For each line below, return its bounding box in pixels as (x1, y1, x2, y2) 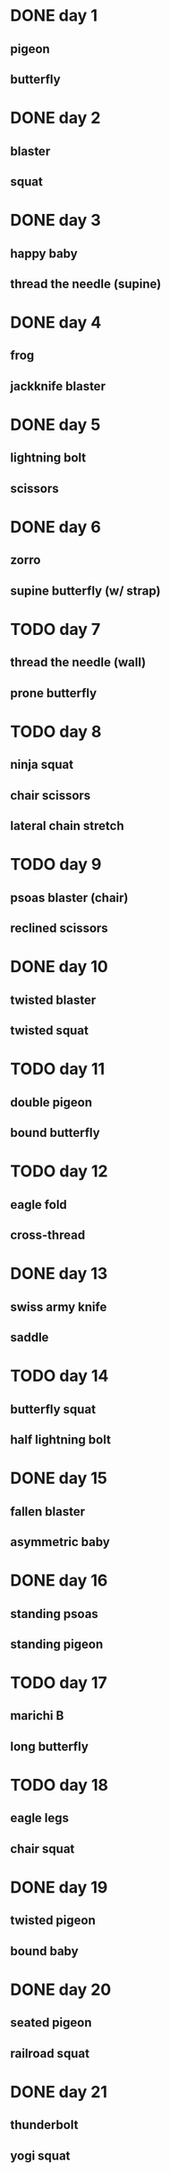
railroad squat (10, 2045, 90, 2060)
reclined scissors (10, 921, 108, 936)
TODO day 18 (10, 1775, 109, 1795)
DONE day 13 (10, 1264, 108, 1284)
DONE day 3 (10, 210, 101, 230)
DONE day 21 (10, 2081, 108, 2102)
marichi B (10, 1708, 64, 1723)
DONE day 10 (10, 957, 108, 977)
